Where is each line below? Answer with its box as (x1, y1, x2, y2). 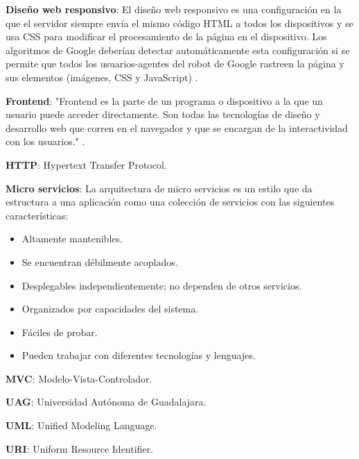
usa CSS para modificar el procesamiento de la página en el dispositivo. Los (6, 29, 327, 44)
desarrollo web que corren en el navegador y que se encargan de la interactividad (6, 120, 348, 135)
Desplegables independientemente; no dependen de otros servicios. (21, 278, 302, 292)
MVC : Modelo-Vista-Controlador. (6, 371, 152, 385)
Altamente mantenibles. (21, 231, 123, 246)
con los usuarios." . (6, 134, 85, 149)
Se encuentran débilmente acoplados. (21, 254, 178, 269)
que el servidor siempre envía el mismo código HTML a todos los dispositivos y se (6, 15, 353, 30)
